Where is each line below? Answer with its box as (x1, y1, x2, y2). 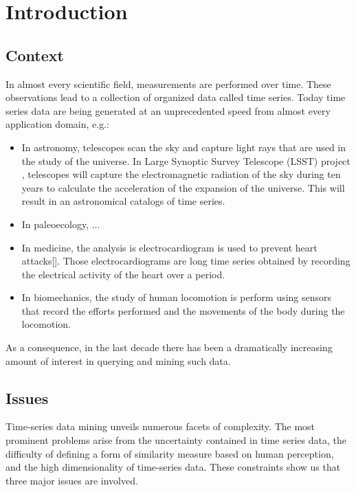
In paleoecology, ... (21, 216, 100, 231)
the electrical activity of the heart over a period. (21, 267, 225, 281)
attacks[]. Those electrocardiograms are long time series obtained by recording (21, 254, 351, 268)
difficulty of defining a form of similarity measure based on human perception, (5, 446, 334, 460)
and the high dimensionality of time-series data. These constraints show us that (5, 460, 341, 474)
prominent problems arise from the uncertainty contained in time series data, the (5, 433, 346, 447)
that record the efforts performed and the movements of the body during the (21, 303, 345, 317)
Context (5, 44, 64, 65)
